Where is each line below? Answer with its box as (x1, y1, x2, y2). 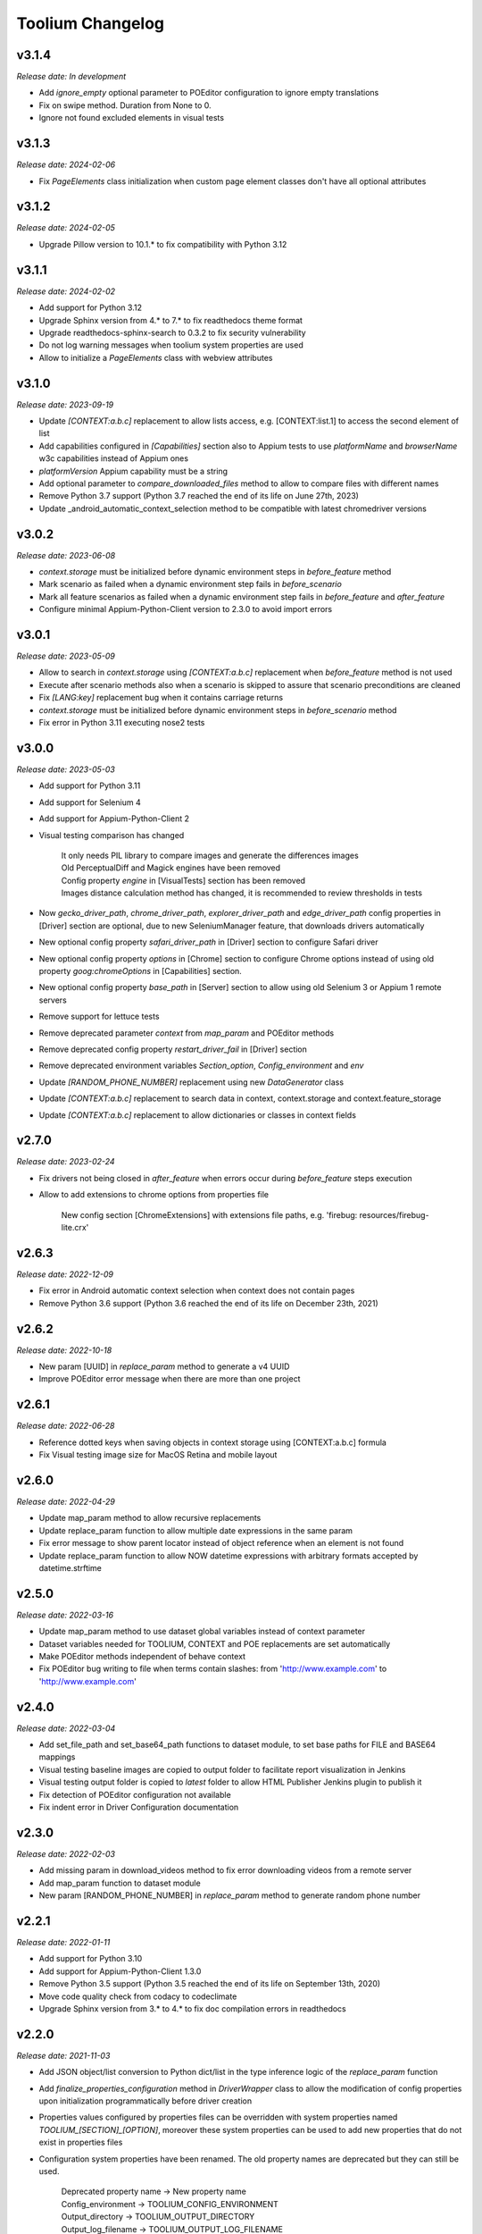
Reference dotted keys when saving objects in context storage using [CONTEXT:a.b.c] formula (38, 1437, 387, 1448)
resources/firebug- (359, 1209, 429, 1220)
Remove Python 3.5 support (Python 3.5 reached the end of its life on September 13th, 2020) (38, 1978, 381, 1989)
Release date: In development (16, 71, 127, 82)
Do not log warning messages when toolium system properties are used (38, 340, 303, 350)
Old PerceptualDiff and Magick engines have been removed (61, 862, 281, 873)
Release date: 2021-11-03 (16, 2050, 111, 2061)
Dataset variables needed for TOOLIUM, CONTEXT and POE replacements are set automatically (38, 1638, 391, 1649)
